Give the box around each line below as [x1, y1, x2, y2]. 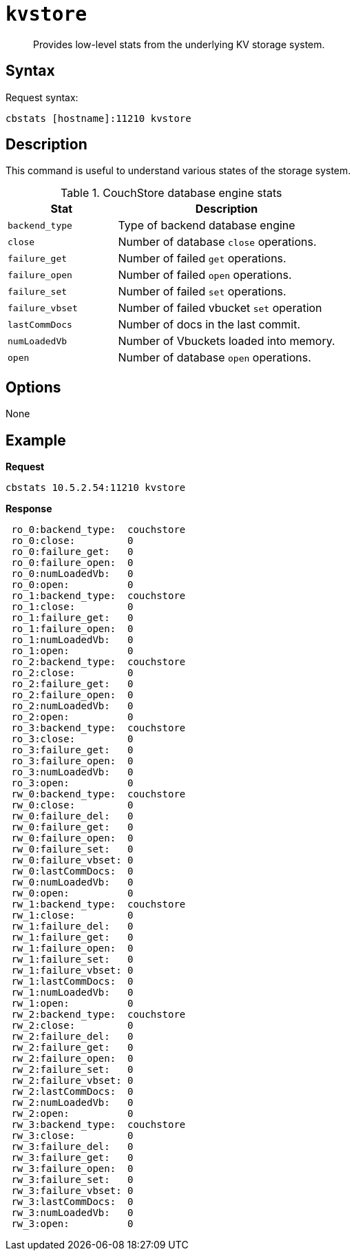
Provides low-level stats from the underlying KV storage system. [33, 38, 325, 50]
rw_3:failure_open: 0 [11, 1163, 134, 1175]
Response [6, 503, 52, 515]
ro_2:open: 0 [11, 711, 134, 723]
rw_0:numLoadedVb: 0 [11, 877, 134, 888]
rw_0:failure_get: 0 [11, 821, 134, 833]
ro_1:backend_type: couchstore [11, 590, 186, 602]
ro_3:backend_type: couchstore [11, 722, 186, 734]
